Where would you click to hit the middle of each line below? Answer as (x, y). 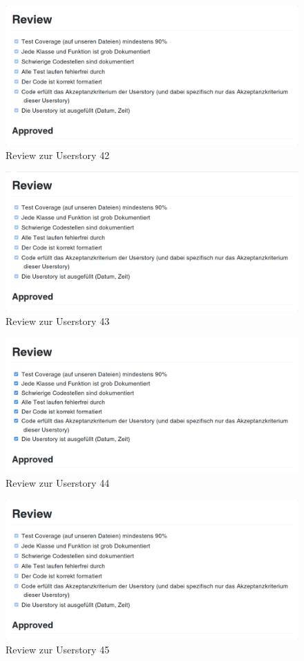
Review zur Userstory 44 (58, 483)
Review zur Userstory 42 (58, 155)
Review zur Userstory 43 (58, 320)
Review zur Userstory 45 (58, 649)
